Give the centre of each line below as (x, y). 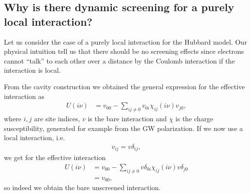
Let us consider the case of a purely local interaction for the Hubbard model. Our (125, 41)
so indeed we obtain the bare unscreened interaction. (82, 187)
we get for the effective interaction (55, 157)
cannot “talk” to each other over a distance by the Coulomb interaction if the (119, 60)
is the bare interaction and (127, 118)
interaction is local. (32, 70)
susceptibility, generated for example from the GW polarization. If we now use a (124, 128)
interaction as (24, 96)
